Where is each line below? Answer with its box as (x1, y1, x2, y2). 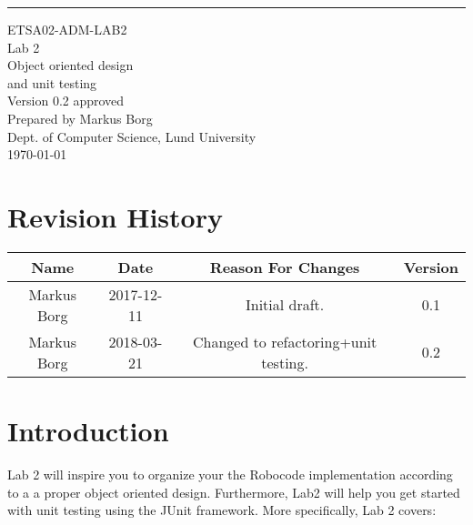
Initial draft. (245, 294, 325, 316)
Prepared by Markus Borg (7, 108, 153, 127)
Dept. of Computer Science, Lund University (7, 126, 257, 146)
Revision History (7, 197, 223, 235)
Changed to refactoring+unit (192, 330, 377, 352)
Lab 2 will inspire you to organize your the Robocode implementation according (7, 465, 453, 483)
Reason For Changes (209, 256, 360, 278)
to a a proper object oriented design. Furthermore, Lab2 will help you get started (7, 482, 460, 501)
